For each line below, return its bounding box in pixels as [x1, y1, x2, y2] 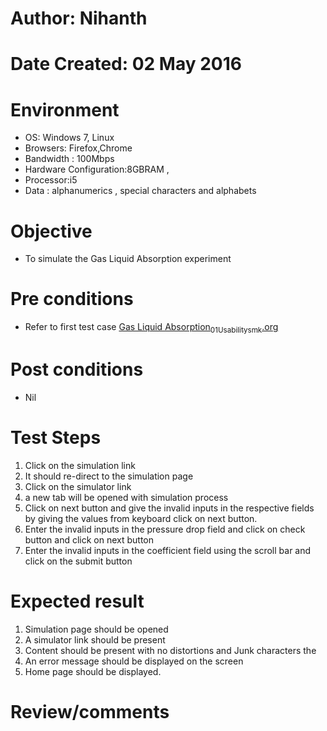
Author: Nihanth [10, 7, 148, 30]
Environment [10, 98, 120, 121]
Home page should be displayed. [24, 665, 162, 677]
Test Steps [10, 427, 102, 449]
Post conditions [10, 358, 144, 381]
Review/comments [10, 700, 170, 723]
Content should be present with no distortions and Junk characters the [24, 644, 317, 656]
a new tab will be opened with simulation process [24, 491, 229, 503]
